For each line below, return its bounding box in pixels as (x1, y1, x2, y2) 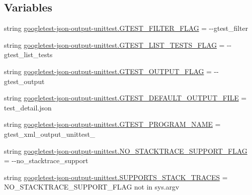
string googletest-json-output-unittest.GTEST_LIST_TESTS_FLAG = (4, 39, 225, 50)
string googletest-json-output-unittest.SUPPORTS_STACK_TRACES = (4, 172, 228, 182)
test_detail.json (4, 102, 52, 112)
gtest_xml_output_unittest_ (4, 128, 95, 139)
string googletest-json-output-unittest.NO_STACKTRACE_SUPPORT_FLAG (4, 145, 248, 156)
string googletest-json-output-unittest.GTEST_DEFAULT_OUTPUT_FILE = (4, 93, 247, 103)
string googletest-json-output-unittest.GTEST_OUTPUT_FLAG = (4, 66, 212, 76)
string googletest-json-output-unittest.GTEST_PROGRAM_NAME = (4, 119, 221, 129)
